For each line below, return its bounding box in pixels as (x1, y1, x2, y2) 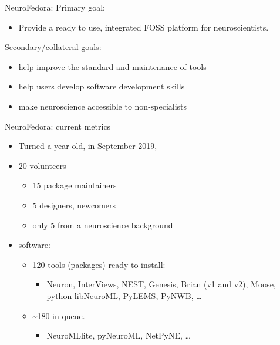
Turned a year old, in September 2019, (18, 140, 157, 152)
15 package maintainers (32, 179, 117, 191)
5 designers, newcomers (32, 198, 116, 211)
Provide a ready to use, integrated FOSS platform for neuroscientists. (18, 21, 269, 33)
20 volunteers (18, 159, 66, 171)
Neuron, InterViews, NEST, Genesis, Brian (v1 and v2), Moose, (46, 278, 276, 290)
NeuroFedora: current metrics (5, 120, 111, 132)
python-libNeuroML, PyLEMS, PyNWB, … (46, 289, 202, 301)
